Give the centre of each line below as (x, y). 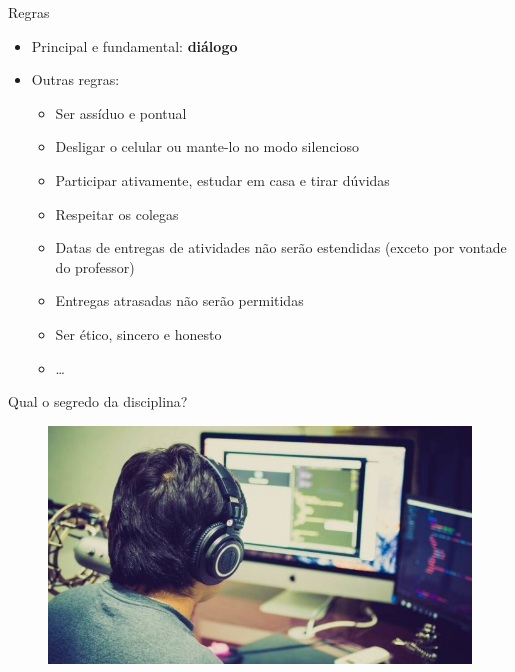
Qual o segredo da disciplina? (98, 401)
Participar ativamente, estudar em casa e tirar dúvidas (222, 179)
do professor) (95, 266)
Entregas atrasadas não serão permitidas (179, 300)
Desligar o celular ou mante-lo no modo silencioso (207, 146)
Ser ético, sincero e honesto (138, 333)
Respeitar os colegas (117, 213)
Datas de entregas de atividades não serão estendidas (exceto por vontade (281, 247)
